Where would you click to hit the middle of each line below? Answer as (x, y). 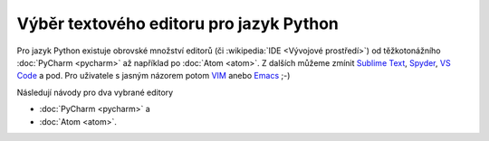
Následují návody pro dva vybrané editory (95, 92)
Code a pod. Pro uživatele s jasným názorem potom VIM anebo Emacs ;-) (153, 76)
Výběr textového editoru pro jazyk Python (177, 23)
